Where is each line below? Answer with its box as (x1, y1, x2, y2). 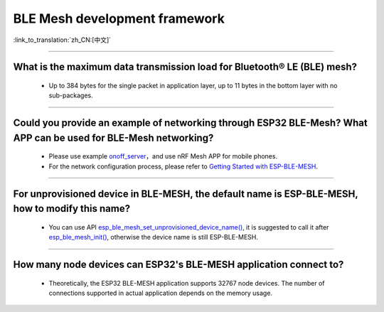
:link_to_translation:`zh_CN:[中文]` (13, 36, 112, 44)
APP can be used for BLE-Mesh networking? (13, 131, 214, 144)
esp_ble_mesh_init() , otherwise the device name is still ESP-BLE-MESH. (48, 233, 259, 242)
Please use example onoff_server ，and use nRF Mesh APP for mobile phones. (48, 152, 277, 161)
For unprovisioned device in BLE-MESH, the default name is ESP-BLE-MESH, (13, 188, 358, 200)
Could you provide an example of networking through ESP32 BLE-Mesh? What (13, 117, 368, 129)
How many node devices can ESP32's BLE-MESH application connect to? (13, 258, 344, 270)
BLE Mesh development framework (13, 11, 225, 26)
